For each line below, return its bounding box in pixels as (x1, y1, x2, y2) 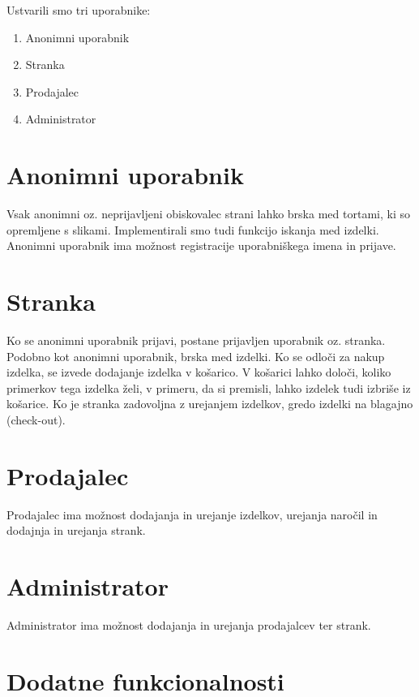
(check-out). (6, 411, 66, 428)
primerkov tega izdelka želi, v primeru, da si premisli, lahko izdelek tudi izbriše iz (6, 379, 411, 396)
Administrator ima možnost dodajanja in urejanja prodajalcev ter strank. (6, 617, 371, 633)
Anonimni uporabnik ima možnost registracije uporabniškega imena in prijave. (6, 237, 396, 254)
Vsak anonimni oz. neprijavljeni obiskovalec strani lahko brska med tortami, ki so (6, 205, 410, 222)
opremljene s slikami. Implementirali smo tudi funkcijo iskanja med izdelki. (6, 221, 379, 238)
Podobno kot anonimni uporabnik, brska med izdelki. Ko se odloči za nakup (6, 347, 385, 364)
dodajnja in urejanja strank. (6, 522, 146, 539)
